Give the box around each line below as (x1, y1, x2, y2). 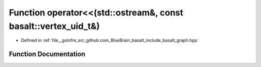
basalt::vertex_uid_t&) (9, 21, 100, 31)
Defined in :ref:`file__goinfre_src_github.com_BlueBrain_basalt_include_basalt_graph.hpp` (21, 38, 199, 43)
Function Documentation (9, 50, 86, 58)
